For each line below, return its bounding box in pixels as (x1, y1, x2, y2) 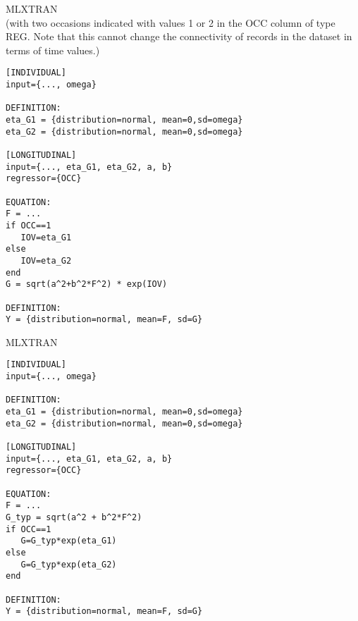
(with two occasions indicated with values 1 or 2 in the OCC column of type (6, 15, 335, 30)
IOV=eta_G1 (20, 232, 72, 242)
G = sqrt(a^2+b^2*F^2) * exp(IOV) (6, 279, 168, 290)
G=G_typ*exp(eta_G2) (20, 559, 117, 570)
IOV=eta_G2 (20, 255, 72, 266)
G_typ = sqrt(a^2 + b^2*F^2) (6, 512, 142, 522)
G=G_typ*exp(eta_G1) (20, 536, 117, 546)
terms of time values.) (6, 42, 100, 57)
